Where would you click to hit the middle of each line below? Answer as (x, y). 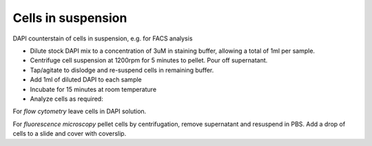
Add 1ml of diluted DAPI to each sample (86, 80)
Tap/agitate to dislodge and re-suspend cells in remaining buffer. (122, 70)
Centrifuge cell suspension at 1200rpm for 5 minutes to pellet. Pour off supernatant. (149, 60)
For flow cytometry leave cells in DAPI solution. (80, 111)
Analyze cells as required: (66, 99)
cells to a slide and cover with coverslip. (70, 134)
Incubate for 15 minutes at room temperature (93, 89)
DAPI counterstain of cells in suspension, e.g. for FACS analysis (103, 38)
